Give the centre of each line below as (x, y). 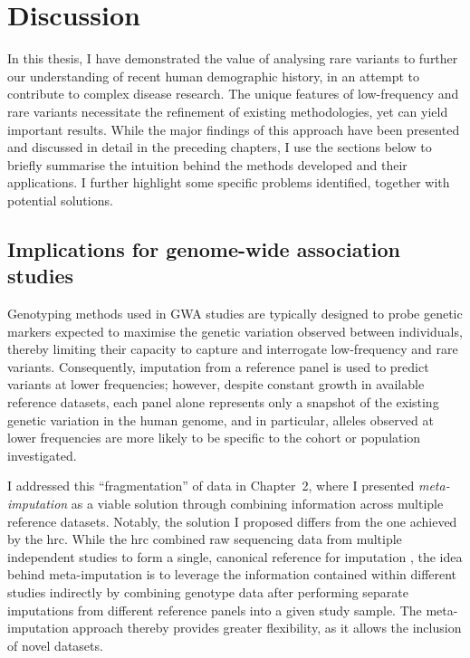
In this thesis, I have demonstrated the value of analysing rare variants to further (233, 58)
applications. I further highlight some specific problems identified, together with (229, 182)
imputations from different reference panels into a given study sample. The (215, 610)
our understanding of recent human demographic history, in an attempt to (214, 76)
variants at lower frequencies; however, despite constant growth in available (216, 384)
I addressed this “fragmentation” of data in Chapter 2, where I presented (211, 486)
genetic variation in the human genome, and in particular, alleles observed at (221, 420)
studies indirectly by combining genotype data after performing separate (208, 591)
